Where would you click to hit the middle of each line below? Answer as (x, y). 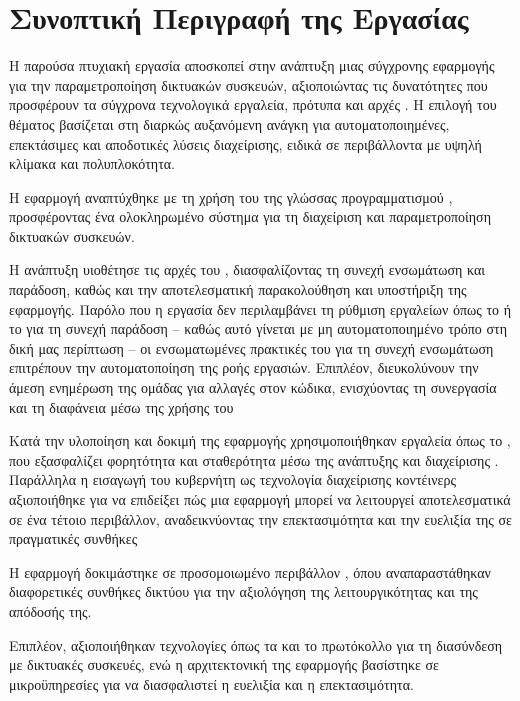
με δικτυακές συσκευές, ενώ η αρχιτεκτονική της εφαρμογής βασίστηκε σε (224, 664)
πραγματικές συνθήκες (73, 538)
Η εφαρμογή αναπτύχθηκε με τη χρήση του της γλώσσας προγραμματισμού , (231, 196)
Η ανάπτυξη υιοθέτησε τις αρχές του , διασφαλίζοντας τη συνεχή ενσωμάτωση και (247, 269)
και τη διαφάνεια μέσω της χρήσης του (121, 406)
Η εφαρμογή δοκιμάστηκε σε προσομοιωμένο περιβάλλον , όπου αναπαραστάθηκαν (250, 571)
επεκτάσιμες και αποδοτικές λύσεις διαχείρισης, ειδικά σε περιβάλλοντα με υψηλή (245, 143)
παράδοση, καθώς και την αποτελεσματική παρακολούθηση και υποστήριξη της (238, 289)
